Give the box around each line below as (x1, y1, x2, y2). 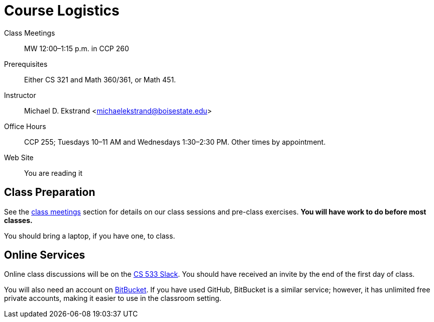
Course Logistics (4, 2, 120, 19)
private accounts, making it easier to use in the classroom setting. (4, 294, 222, 303)
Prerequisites (4, 59, 48, 68)
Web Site (4, 153, 34, 162)
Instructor (4, 90, 36, 99)
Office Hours (4, 122, 46, 131)
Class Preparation (4, 186, 95, 199)
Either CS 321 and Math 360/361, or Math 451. (24, 75, 176, 84)
